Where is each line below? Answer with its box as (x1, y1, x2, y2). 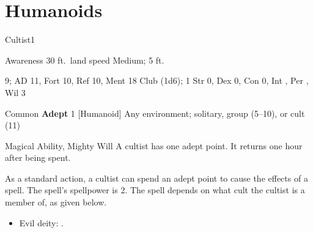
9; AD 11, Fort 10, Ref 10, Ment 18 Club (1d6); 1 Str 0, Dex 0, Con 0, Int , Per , (5, 74, 309, 87)
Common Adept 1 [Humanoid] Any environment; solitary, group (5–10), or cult (5, 106, 305, 119)
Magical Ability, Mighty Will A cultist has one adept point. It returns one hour (5, 139, 303, 152)
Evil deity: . (19, 216, 64, 229)
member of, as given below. (5, 196, 107, 209)
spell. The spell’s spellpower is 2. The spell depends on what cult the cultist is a (5, 183, 305, 196)
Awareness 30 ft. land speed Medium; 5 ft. (5, 53, 164, 66)
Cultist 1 (5, 33, 35, 46)
